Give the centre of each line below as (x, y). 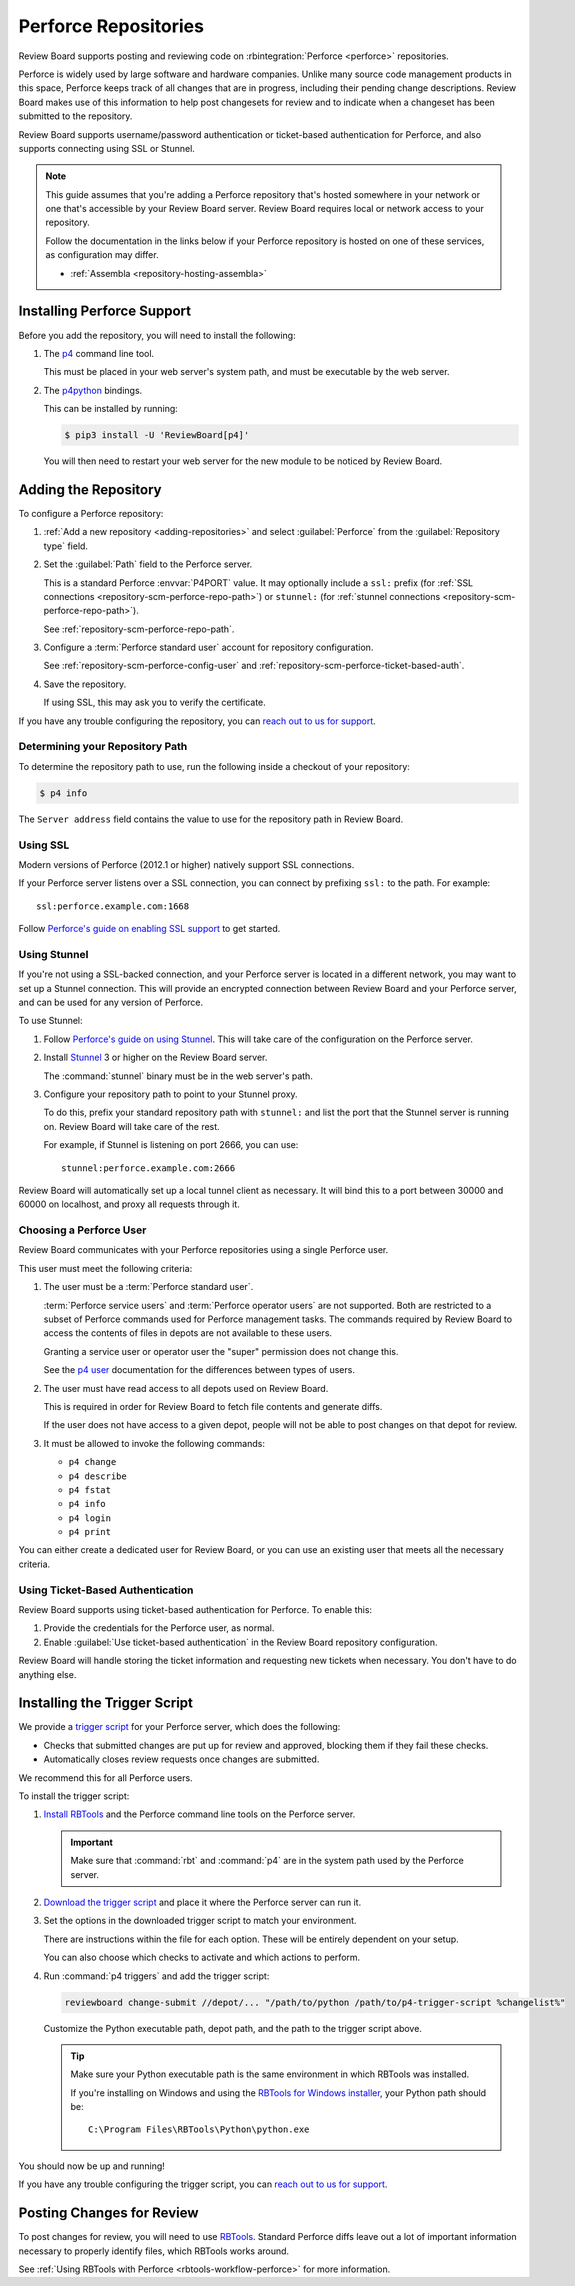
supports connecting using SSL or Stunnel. (106, 148)
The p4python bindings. (93, 390)
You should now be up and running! (91, 2166)
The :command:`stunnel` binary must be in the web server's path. (178, 1076)
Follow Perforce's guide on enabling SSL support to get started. (149, 929)
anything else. (47, 1674)
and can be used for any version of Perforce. (111, 1002)
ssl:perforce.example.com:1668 (113, 906)
